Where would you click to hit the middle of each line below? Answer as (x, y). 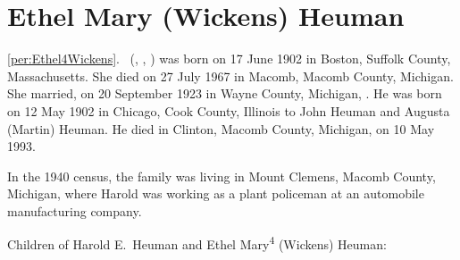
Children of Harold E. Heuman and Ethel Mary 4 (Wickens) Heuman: (197, 243)
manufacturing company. (75, 210)
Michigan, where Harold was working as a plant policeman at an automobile (216, 193)
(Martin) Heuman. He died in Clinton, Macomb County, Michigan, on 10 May (221, 128)
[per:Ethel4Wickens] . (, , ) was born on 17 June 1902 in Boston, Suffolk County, (229, 59)
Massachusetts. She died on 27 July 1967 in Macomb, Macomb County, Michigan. (230, 75)
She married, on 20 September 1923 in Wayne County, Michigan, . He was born (225, 93)
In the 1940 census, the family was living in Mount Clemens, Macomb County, (222, 176)
